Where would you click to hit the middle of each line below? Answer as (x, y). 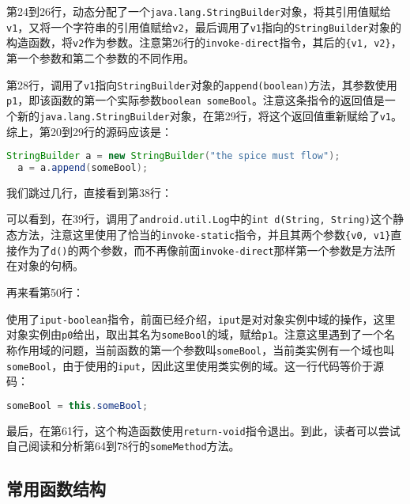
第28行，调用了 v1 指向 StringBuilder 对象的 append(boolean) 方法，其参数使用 (202, 84)
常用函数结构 (56, 489)
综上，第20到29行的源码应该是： (89, 131)
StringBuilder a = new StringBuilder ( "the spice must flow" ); (173, 156)
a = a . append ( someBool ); (83, 168)
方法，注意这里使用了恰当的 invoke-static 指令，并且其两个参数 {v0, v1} (204, 235)
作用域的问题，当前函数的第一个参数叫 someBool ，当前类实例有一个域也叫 (206, 349)
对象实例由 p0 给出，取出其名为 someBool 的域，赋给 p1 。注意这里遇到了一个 (195, 334)
